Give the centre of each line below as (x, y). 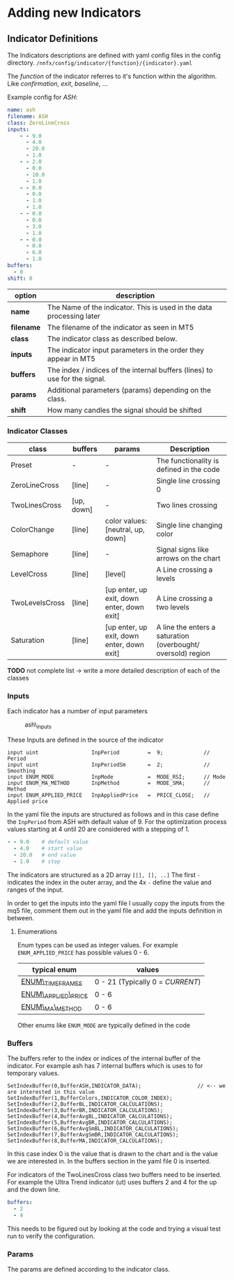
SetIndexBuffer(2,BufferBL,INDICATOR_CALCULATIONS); (85, 1104)
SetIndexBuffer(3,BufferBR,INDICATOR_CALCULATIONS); (85, 1111)
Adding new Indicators (74, 13)
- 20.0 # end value (45, 855)
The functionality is (188, 460)
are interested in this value (51, 1092)
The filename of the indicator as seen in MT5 (121, 327)
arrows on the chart (188, 558)
